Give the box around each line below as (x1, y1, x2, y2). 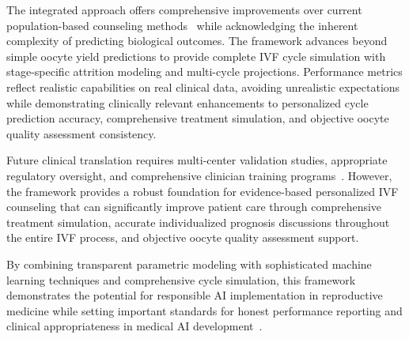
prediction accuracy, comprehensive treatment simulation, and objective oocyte (6, 110, 389, 126)
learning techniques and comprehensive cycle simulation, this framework (6, 271, 356, 288)
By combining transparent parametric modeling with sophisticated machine (6, 255, 372, 272)
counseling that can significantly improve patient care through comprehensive (6, 198, 382, 215)
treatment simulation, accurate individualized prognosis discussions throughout (6, 213, 390, 230)
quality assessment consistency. (6, 125, 157, 141)
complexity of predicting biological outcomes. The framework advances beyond (6, 32, 388, 49)
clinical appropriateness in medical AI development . (6, 318, 263, 334)
